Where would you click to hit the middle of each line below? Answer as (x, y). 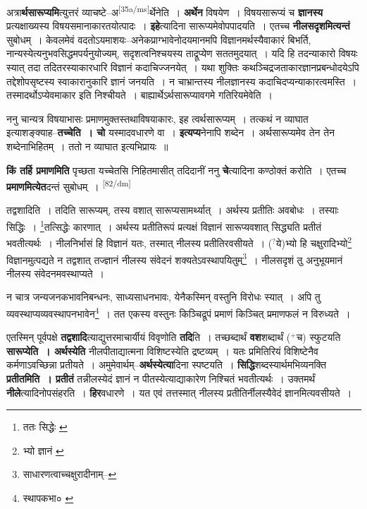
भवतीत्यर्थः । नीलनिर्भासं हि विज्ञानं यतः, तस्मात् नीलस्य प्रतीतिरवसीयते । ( (139, 242)
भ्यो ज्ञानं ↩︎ (43, 450)
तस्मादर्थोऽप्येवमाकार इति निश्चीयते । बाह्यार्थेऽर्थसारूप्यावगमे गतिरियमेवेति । (140, 95)
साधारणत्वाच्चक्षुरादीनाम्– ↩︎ (70, 474)
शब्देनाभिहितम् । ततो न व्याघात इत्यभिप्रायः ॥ (87, 146)
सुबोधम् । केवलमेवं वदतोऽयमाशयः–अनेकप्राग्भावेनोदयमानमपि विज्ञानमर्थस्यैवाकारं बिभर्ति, (159, 39)
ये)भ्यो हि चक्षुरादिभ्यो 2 (314, 242)
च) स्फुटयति (318, 337)
